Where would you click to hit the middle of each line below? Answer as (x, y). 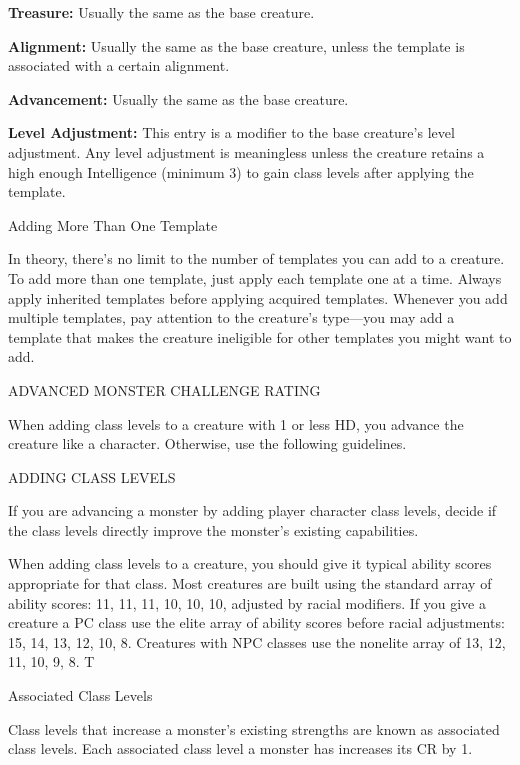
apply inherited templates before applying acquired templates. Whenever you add (258, 297)
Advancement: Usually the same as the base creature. (178, 98)
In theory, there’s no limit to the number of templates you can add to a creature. (256, 258)
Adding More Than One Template (113, 224)
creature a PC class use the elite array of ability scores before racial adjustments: (256, 622)
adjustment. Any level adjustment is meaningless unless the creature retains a (246, 151)
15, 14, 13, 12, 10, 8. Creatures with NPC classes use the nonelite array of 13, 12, (257, 641)
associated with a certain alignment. (119, 65)
